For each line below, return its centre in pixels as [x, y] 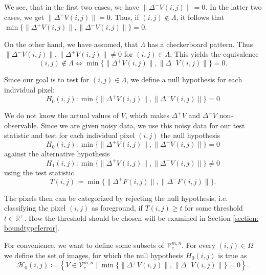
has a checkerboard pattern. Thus [200, 44]
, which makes [147, 115]
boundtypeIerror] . [32, 228]
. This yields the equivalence [214, 54]
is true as [232, 255]
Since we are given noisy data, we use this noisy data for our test [143, 125]
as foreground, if [117, 208]
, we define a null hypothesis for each [184, 79]
